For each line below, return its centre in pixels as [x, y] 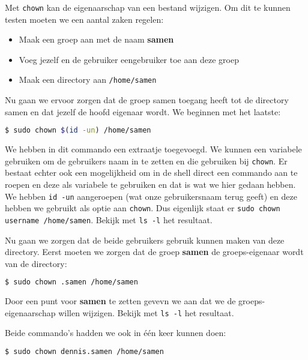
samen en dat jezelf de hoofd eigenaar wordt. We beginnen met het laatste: [143, 111]
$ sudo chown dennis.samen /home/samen [84, 352]
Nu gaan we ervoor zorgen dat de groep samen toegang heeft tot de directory [147, 100]
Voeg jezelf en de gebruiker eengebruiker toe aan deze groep [129, 59]
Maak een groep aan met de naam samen [96, 39]
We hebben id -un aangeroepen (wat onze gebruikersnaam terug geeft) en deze [151, 196]
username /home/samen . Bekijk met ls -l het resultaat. [109, 219]
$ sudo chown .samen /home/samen [71, 282]
